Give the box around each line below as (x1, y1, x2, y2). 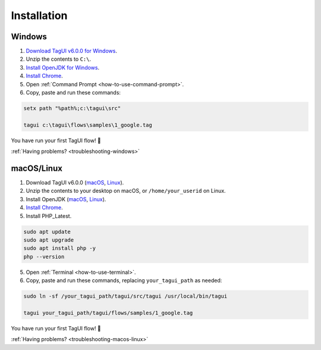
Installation (11, 9, 68, 22)
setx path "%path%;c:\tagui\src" (23, 105, 121, 111)
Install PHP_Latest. (26, 212, 72, 220)
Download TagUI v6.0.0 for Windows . (26, 48, 117, 55)
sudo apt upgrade (23, 237, 74, 243)
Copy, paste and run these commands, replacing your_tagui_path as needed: (26, 277, 222, 284)
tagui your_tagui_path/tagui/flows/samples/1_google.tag (23, 310, 193, 316)
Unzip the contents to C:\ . (26, 55, 92, 62)
